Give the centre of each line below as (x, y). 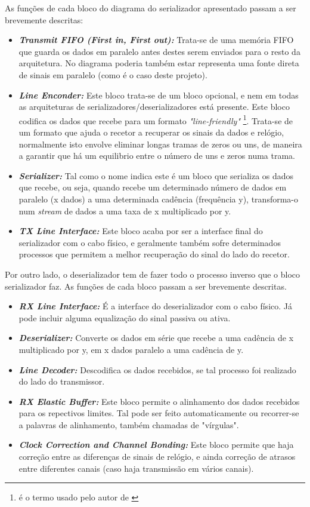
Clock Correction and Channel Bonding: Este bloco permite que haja (156, 445)
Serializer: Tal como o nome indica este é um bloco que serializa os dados (156, 175)
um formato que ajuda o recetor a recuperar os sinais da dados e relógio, (151, 132)
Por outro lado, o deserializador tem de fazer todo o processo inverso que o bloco (153, 274)
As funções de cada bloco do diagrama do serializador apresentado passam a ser (151, 8)
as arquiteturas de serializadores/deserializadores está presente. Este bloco (154, 107)
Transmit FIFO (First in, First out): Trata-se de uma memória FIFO (156, 40)
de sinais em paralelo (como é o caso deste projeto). (113, 74)
